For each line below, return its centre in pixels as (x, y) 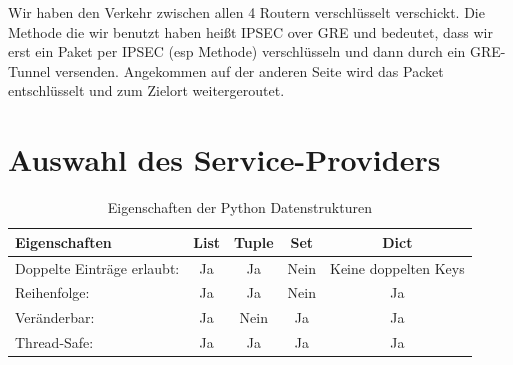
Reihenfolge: (52, 292)
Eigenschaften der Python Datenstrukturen (239, 207)
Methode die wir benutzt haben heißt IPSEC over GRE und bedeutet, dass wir (250, 31)
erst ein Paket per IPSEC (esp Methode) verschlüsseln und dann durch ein (237, 51)
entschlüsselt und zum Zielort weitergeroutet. (146, 90)
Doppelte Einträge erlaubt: (97, 267)
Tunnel (29, 70)
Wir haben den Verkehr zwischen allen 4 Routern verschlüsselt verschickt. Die (246, 12)
